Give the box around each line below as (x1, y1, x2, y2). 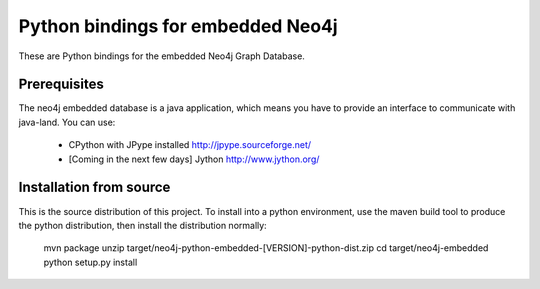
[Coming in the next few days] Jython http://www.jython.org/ (68, 153, 320, 165)
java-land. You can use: (18, 116, 116, 128)
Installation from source (18, 179, 171, 196)
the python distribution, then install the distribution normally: (18, 219, 267, 231)
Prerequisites (18, 76, 104, 93)
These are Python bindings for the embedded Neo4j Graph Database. (18, 50, 305, 62)
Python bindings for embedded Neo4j (18, 15, 339, 37)
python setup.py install (43, 256, 138, 268)
